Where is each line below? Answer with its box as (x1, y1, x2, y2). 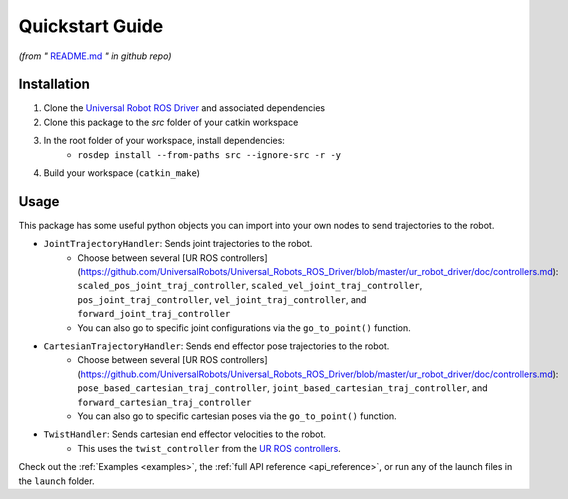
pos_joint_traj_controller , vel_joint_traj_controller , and (77, 293, 367, 305)
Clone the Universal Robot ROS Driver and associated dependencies (43, 102, 325, 114)
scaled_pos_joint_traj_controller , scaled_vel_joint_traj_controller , (77, 280, 423, 292)
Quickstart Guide (18, 15, 164, 37)
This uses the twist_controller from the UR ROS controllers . (77, 442, 342, 454)
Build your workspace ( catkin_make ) (43, 167, 200, 179)
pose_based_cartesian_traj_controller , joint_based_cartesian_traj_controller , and (77, 382, 488, 394)
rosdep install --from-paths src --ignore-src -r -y (77, 149, 342, 160)
